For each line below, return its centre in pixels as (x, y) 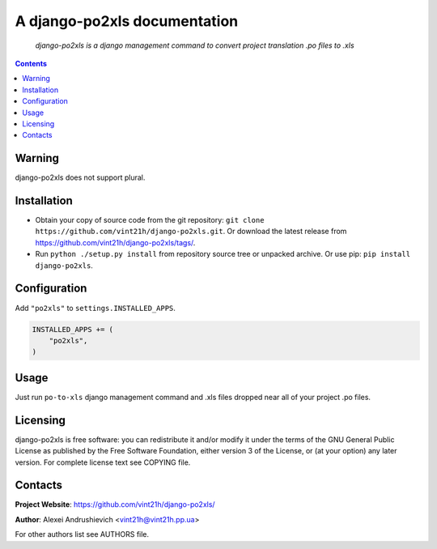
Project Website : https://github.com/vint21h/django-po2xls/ (115, 504)
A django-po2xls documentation (127, 21)
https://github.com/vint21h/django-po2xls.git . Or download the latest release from (191, 232)
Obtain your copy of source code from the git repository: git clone (150, 220)
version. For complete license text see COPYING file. (103, 462)
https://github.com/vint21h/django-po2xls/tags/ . (115, 242)
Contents (31, 63)
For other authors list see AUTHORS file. (82, 534)
